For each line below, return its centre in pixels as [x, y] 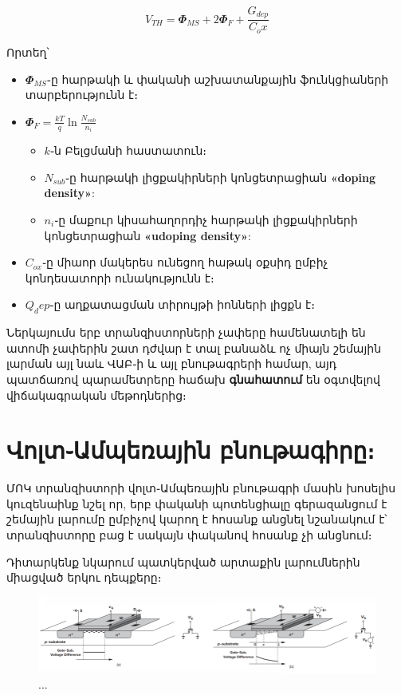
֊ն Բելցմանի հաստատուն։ [128, 150]
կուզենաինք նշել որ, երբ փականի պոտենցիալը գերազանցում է [197, 503]
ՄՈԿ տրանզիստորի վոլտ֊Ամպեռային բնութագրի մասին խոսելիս [201, 488]
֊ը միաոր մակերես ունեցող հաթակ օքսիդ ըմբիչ [185, 262]
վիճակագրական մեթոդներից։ [96, 395]
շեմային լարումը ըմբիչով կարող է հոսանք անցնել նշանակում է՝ [197, 519]
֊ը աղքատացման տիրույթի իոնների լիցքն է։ [182, 304]
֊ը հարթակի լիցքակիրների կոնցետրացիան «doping [221, 177]
